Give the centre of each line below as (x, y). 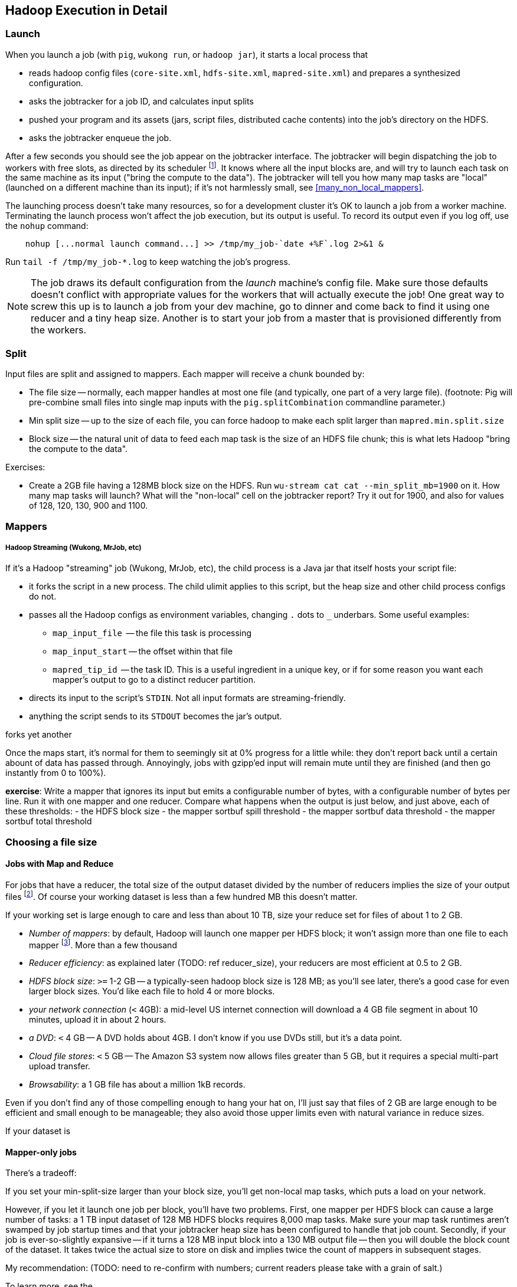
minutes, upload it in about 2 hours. (98, 1020)
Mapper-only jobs (41, 1152)
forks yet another (39, 735)
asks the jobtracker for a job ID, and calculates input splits (141, 101)
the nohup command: (47, 226)
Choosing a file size (51, 842)
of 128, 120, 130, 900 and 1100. (89, 506)
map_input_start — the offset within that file (143, 651)
